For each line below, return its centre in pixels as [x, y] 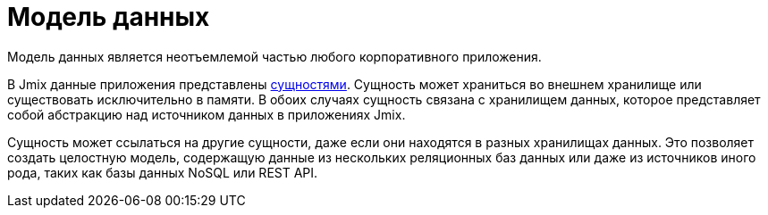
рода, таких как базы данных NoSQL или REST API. [163, 172]
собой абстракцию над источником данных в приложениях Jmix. [207, 114]
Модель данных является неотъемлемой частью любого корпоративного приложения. [274, 56]
